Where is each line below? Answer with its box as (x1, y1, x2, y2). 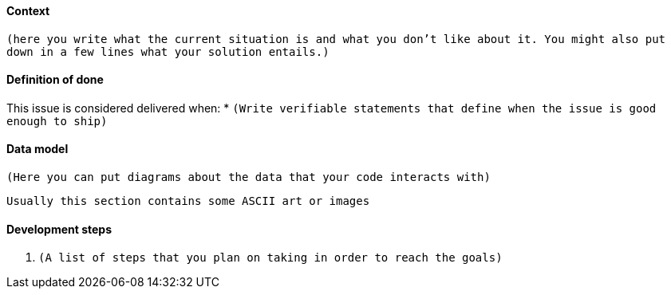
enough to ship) (6, 114, 108, 128)
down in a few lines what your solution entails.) (6, 45, 330, 58)
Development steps (6, 222, 112, 236)
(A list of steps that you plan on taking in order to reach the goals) (38, 251, 503, 265)
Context (6, 4, 50, 18)
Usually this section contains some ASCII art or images (6, 195, 370, 208)
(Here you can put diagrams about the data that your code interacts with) (6, 171, 491, 184)
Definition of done (6, 73, 104, 87)
